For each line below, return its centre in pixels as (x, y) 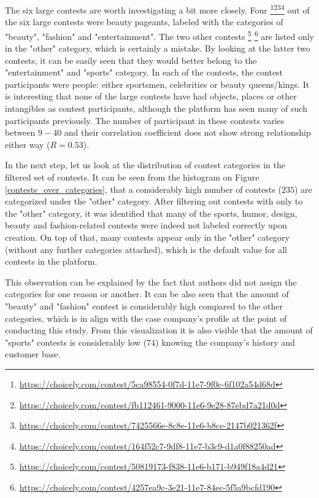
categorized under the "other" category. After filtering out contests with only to (154, 201)
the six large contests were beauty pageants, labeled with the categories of (144, 22)
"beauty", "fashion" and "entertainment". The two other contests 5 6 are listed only (159, 35)
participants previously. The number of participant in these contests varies (145, 120)
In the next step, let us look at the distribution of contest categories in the (145, 165)
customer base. (33, 354)
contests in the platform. (51, 261)
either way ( (28, 144)
